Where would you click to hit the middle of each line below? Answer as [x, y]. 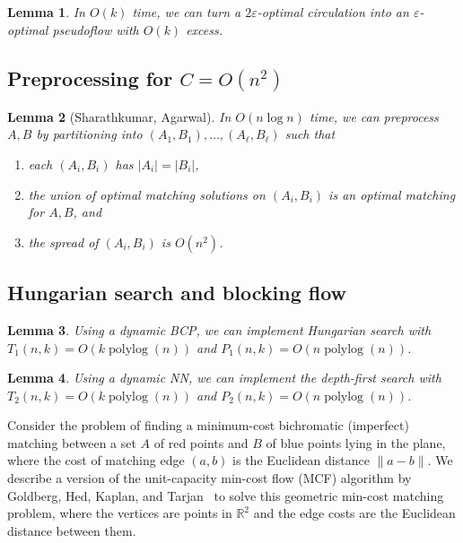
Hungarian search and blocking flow [177, 293]
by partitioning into [89, 134]
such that [310, 134]
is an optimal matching [392, 194]
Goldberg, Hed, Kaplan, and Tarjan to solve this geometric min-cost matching [226, 495]
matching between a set [72, 442]
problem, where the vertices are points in [120, 513]
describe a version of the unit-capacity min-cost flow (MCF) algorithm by [210, 478]
